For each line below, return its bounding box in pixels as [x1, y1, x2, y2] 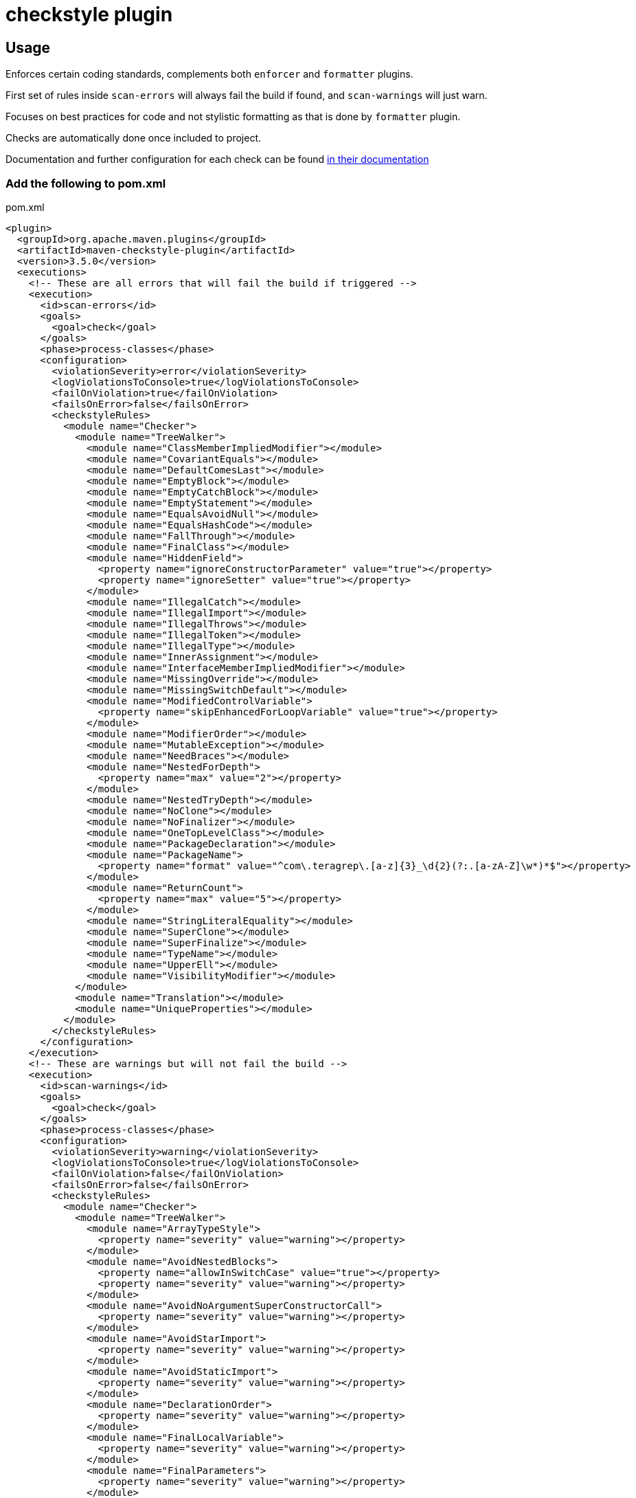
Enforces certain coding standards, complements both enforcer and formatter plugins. [5, 68, 413, 80]
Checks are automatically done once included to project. [5, 132, 262, 144]
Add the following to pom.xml [5, 176, 166, 190]
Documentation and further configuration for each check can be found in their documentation [5, 153, 429, 166]
